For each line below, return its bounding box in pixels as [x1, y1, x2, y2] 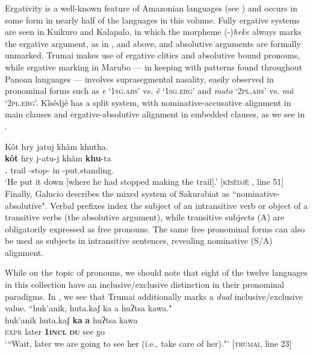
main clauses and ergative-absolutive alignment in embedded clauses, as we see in [5, 108, 305, 120]
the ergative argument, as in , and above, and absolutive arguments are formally [5, 37, 301, 49]
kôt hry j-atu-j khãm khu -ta [5, 152, 111, 164]
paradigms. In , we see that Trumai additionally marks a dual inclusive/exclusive [5, 290, 303, 302]
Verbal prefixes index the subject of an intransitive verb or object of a [50, 199, 308, 211]
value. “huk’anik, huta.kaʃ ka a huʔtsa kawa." [5, 302, 172, 314]
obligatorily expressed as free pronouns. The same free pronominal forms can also [5, 222, 305, 235]
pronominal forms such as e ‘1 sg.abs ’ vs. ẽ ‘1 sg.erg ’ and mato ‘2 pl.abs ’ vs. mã [5, 84, 294, 97]
